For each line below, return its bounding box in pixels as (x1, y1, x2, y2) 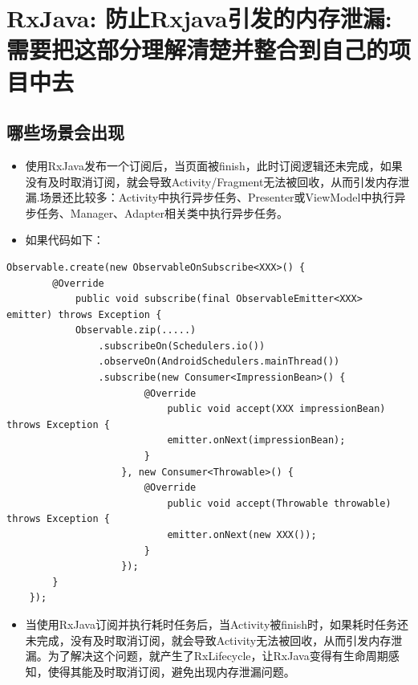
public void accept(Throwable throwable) (167, 497, 392, 509)
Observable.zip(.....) (75, 324, 197, 336)
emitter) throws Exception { (6, 308, 162, 320)
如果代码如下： (25, 231, 104, 248)
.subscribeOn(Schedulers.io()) (98, 340, 266, 352)
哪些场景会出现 (6, 120, 124, 145)
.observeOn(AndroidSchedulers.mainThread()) (98, 356, 340, 368)
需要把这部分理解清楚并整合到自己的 (6, 33, 389, 66)
